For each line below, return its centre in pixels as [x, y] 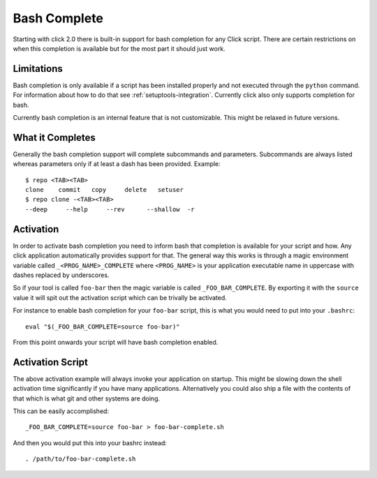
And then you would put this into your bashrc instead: [90, 442]
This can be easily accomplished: [61, 411]
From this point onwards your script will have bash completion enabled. [116, 342]
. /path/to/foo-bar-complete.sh [81, 459]
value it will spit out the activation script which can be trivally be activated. [120, 297]
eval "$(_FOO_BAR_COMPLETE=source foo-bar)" [103, 327]
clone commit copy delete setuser [105, 190]
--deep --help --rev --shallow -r [110, 209]
